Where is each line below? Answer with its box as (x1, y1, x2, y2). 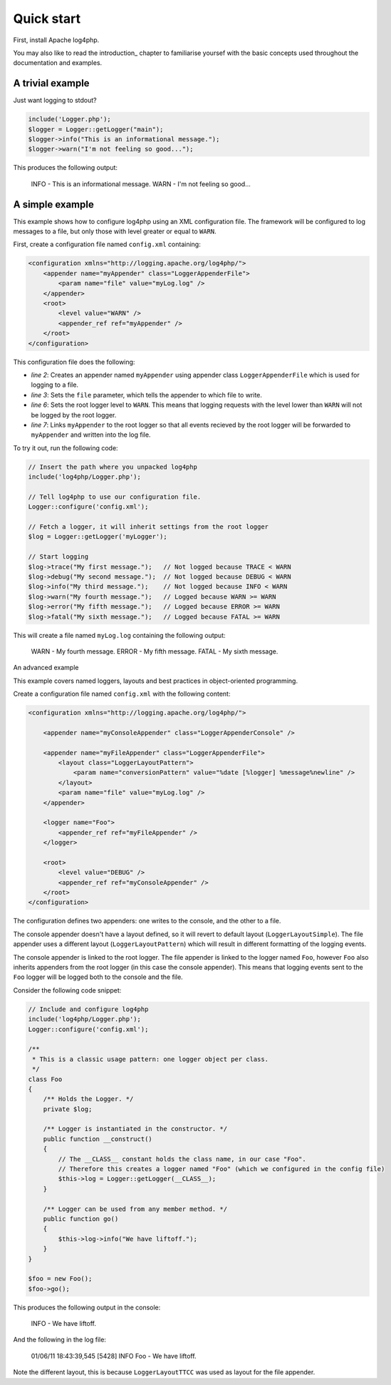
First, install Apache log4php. (13, 36, 100, 44)
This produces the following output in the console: (13, 1303, 161, 1312)
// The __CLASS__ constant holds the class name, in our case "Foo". (58, 1155, 306, 1163)
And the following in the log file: (13, 1335, 107, 1344)
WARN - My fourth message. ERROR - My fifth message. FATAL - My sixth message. (31, 646, 278, 656)
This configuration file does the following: (13, 357, 135, 366)
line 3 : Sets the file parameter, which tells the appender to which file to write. (31, 390, 263, 399)
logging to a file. (31, 380, 78, 389)
